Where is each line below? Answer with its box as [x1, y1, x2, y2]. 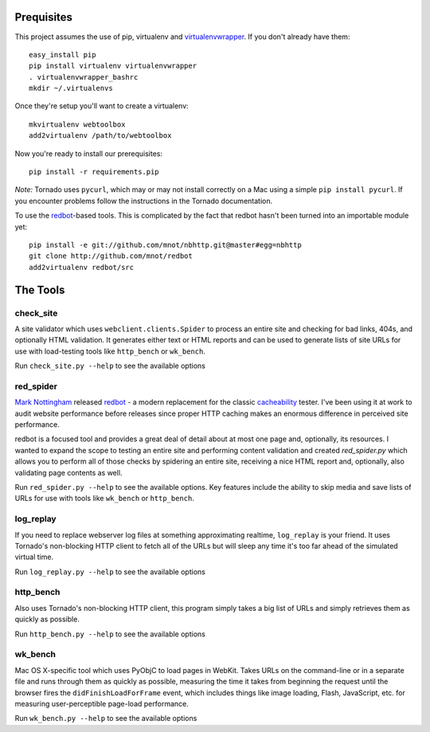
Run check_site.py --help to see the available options [14, 361, 206, 370]
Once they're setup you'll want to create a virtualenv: [14, 101, 189, 111]
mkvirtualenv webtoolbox [29, 119, 126, 129]
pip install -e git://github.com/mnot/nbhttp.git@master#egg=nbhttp [29, 240, 302, 249]
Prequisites [14, 10, 73, 24]
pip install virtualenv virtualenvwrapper [29, 61, 197, 71]
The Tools [14, 283, 65, 296]
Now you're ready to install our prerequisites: [14, 148, 163, 159]
